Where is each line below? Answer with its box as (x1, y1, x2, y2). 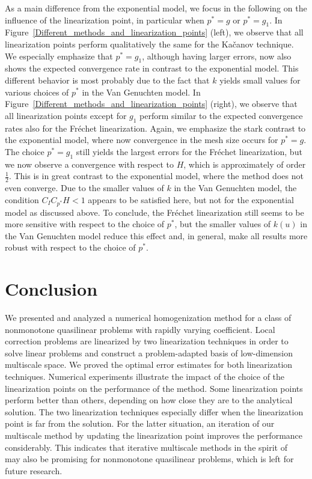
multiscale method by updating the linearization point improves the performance (5, 429, 303, 441)
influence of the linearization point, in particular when (5, 13, 204, 26)
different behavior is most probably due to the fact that (5, 73, 210, 86)
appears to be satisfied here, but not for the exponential (88, 193, 294, 206)
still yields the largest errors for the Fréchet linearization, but (76, 145, 302, 157)
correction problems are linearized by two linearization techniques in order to (5, 335, 289, 347)
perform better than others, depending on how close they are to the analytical (5, 394, 293, 406)
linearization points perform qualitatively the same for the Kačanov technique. (5, 37, 294, 50)
